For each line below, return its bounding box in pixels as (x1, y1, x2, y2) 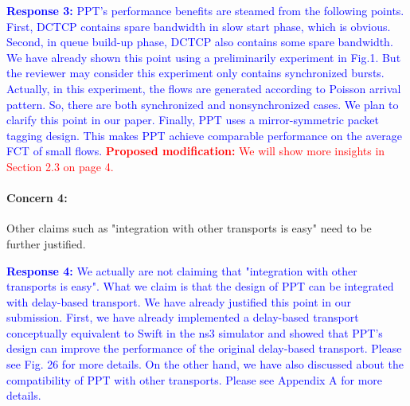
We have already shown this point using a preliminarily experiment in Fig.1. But (6, 49, 401, 65)
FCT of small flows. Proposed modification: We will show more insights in (6, 142, 385, 159)
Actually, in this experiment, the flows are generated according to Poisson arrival (6, 80, 401, 96)
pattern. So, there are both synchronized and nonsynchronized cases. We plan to (6, 96, 399, 112)
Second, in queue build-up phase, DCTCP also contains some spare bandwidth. (6, 33, 393, 50)
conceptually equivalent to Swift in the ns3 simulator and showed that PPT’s (6, 324, 383, 341)
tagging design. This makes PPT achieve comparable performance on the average (6, 127, 402, 143)
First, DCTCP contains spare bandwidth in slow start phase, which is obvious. (6, 18, 391, 34)
